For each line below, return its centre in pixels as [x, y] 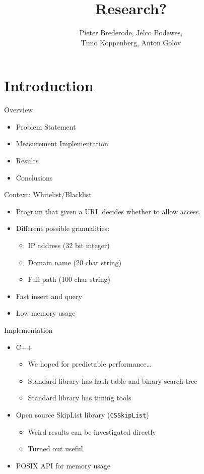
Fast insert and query [49, 296]
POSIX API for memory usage [63, 465]
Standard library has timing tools [80, 398]
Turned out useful [55, 449]
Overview [19, 110]
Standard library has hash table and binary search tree [113, 380]
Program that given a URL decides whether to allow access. [108, 211]
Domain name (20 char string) [75, 262]
